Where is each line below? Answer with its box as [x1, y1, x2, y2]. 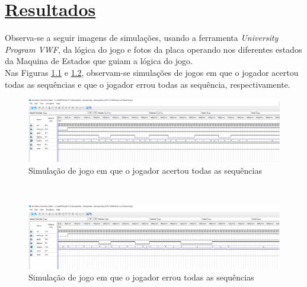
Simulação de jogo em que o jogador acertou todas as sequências [28, 164, 262, 176]
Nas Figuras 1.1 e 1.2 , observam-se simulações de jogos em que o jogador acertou [5, 66, 299, 78]
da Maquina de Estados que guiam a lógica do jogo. [5, 55, 193, 67]
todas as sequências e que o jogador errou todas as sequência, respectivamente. [5, 78, 290, 90]
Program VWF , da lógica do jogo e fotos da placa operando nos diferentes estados [5, 43, 302, 55]
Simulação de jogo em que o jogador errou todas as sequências [28, 271, 254, 283]
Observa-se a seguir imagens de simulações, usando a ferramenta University [5, 31, 279, 44]
